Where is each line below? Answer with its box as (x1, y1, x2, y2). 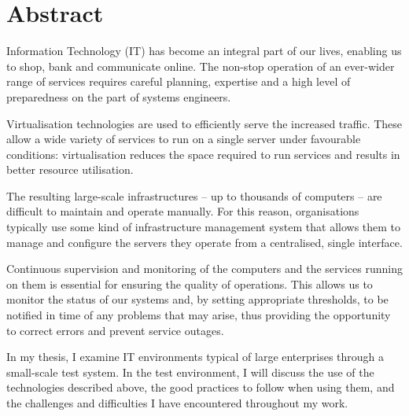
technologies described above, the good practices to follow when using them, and (6, 379, 395, 396)
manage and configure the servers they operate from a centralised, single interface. (6, 234, 403, 250)
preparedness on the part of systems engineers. (6, 88, 231, 105)
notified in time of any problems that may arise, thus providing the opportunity (6, 307, 391, 323)
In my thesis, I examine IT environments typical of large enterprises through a (6, 348, 385, 365)
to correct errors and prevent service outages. (6, 322, 224, 338)
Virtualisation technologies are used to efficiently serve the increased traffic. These (6, 115, 403, 131)
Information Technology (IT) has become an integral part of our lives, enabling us (6, 42, 402, 59)
